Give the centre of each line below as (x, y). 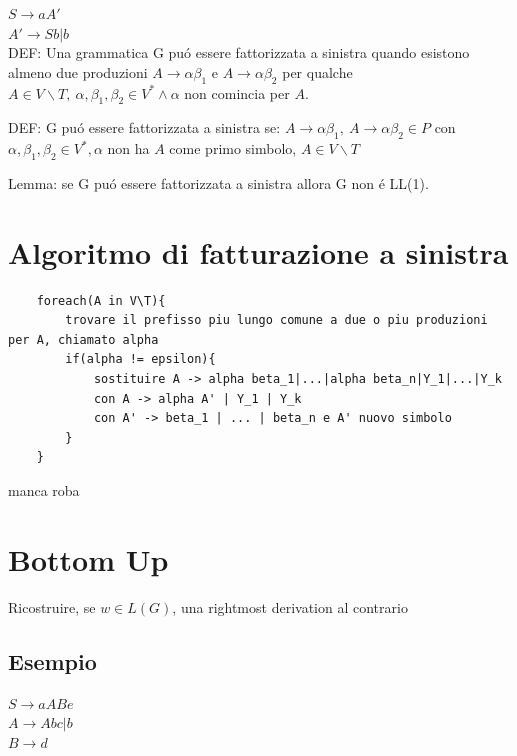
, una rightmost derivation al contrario (290, 606)
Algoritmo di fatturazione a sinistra (258, 251)
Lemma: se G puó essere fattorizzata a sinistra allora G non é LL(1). (218, 182)
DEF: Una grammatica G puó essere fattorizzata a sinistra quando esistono (239, 52)
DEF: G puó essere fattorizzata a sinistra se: (144, 127)
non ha (128, 148)
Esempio (52, 660)
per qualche (317, 71)
